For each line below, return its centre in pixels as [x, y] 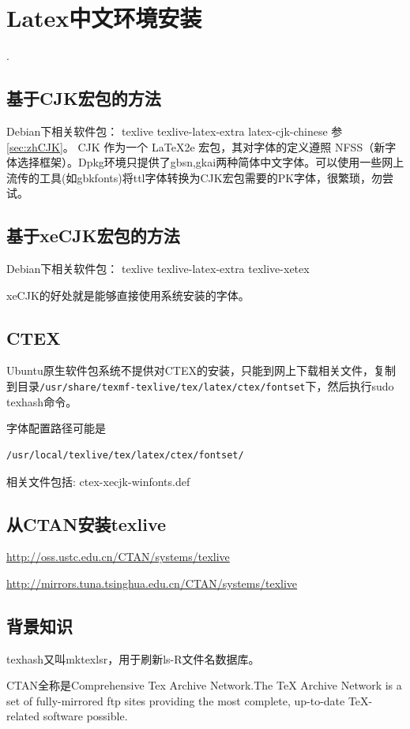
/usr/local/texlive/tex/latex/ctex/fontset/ [125, 455]
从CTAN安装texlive [87, 523]
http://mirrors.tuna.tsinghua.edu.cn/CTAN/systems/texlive [152, 583]
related [23, 716]
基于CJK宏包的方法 [84, 98]
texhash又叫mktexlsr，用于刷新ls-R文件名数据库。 [133, 658]
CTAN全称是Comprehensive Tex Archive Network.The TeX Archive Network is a [204, 685]
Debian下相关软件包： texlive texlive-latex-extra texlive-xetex [158, 269]
